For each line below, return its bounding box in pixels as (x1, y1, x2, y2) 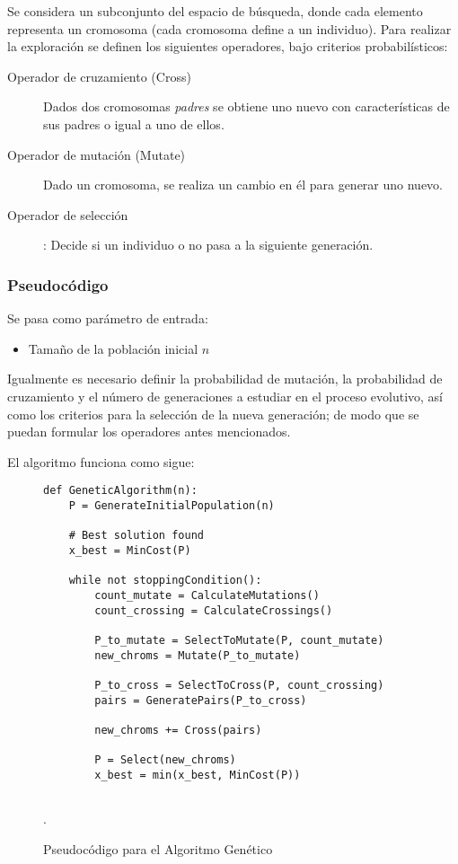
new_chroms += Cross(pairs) (94, 723, 262, 736)
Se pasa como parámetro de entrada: (7, 309, 208, 328)
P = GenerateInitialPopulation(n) (68, 498, 275, 512)
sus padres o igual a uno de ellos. (43, 114, 225, 133)
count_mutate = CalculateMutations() (94, 588, 320, 602)
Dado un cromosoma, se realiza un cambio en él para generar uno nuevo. (43, 175, 444, 194)
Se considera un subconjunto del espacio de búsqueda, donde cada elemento (7, 2, 423, 20)
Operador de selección (7, 205, 128, 224)
